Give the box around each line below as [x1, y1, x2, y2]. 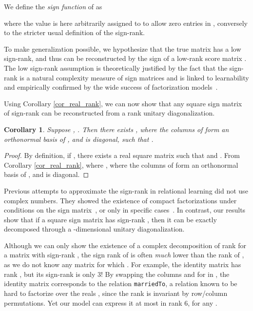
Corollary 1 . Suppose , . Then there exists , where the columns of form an [4, 124, 229, 134]
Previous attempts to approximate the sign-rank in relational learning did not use [4, 185, 248, 195]
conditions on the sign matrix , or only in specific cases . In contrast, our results [4, 205, 246, 215]
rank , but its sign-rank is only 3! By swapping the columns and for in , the [4, 269, 230, 279]
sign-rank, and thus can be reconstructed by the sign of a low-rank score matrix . [4, 53, 247, 63]
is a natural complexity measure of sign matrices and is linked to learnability [19, 72, 249, 82]
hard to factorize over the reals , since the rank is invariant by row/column [4, 288, 228, 298]
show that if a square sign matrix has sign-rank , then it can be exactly [4, 214, 217, 224]
